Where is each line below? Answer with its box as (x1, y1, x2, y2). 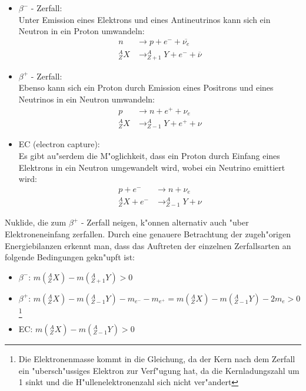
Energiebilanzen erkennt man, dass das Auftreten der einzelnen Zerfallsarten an (5, 239, 291, 251)
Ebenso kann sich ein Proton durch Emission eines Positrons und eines (18, 81, 274, 94)
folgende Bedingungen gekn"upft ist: (5, 251, 135, 263)
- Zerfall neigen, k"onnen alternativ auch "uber (81, 216, 249, 228)
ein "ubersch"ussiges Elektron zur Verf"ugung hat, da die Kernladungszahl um (18, 364, 300, 376)
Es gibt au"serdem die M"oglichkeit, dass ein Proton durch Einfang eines (18, 149, 280, 161)
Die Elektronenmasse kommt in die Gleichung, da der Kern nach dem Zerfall (18, 353, 295, 365)
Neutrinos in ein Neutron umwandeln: (18, 92, 155, 105)
